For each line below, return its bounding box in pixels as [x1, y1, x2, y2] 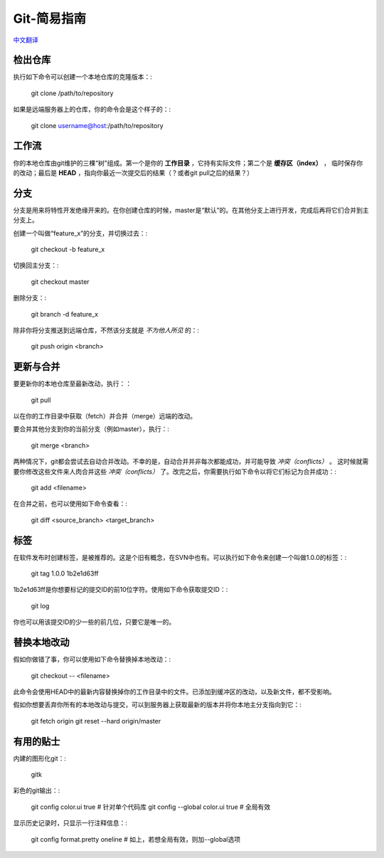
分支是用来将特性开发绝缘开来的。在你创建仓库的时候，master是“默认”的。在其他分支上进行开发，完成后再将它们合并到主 [13, 206, 369, 214]
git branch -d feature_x [31, 309, 99, 318]
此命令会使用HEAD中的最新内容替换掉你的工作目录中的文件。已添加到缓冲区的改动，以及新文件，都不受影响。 [13, 687, 336, 696]
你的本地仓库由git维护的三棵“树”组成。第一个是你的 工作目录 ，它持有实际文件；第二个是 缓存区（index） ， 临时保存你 [13, 159, 363, 167]
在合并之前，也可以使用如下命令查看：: [13, 499, 128, 508]
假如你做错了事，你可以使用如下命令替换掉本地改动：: [13, 655, 171, 664]
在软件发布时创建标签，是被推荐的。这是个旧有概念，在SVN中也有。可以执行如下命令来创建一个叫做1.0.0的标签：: [13, 553, 347, 561]
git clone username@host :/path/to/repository [31, 121, 164, 129]
